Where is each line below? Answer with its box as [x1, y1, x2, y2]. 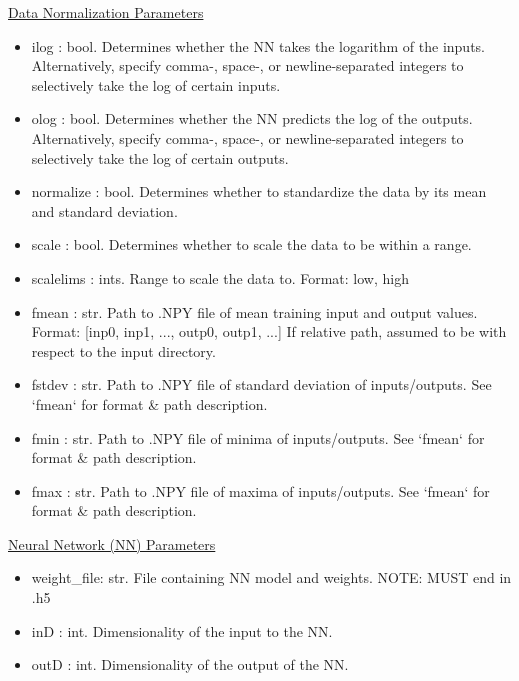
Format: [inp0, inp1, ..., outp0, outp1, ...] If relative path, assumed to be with [31, 321, 507, 342]
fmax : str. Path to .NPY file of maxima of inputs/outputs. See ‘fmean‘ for [31, 480, 490, 501]
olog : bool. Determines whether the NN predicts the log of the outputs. [31, 108, 473, 129]
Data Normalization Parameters [8, 2, 204, 22]
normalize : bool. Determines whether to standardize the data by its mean [31, 181, 487, 202]
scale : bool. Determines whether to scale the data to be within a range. [31, 234, 472, 255]
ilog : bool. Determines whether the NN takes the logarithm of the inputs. [31, 35, 486, 56]
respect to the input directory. [31, 340, 216, 361]
